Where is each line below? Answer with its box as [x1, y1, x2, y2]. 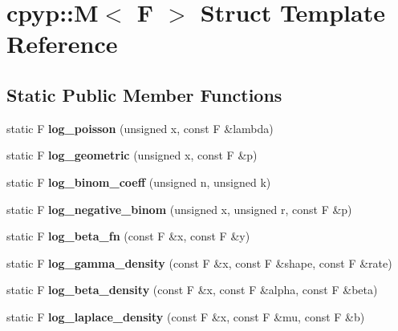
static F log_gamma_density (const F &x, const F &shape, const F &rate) [6, 254, 392, 271]
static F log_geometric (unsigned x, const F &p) [6, 147, 258, 163]
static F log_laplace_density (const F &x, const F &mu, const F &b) [6, 308, 365, 325]
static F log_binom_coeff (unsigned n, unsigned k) [6, 173, 271, 190]
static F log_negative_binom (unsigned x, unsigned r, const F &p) [6, 200, 352, 217]
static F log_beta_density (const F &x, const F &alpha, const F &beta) [6, 281, 378, 298]
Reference [6, 27, 118, 60]
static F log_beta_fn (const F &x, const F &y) [6, 228, 250, 244]
